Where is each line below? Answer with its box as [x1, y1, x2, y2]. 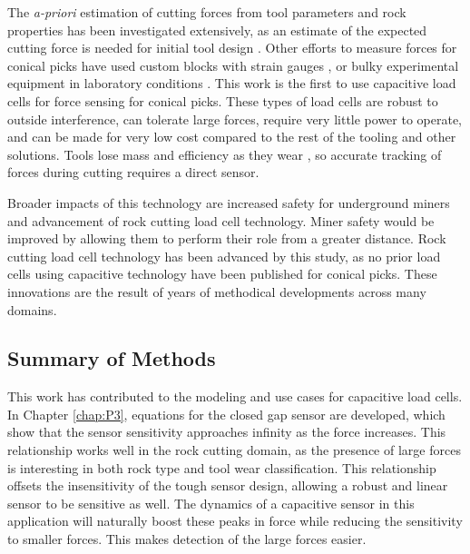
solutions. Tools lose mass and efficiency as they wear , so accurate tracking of [7, 144, 442, 163]
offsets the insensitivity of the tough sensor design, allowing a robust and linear [7, 476, 448, 495]
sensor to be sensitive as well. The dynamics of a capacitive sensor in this [7, 493, 415, 512]
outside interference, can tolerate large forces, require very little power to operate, [7, 109, 463, 128]
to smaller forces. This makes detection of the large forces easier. [7, 529, 367, 549]
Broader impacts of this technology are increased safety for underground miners [7, 193, 450, 212]
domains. [7, 300, 57, 319]
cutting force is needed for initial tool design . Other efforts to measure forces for [7, 38, 457, 57]
